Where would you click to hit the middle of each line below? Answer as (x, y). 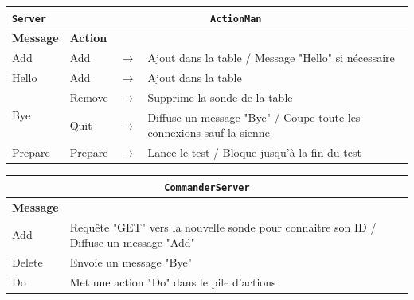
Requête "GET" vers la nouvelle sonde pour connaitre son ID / (223, 226)
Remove (89, 97)
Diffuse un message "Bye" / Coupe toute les (254, 117)
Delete (27, 262)
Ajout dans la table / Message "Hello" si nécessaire (271, 58)
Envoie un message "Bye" (131, 262)
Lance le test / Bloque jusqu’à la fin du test (254, 152)
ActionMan (236, 19)
